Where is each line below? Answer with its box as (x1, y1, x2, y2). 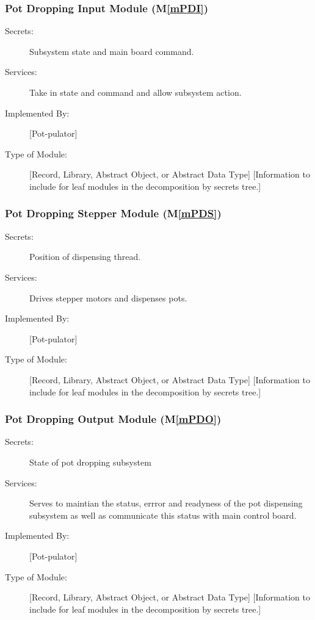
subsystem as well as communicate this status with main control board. (29, 508, 297, 521)
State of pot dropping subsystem (29, 455, 151, 468)
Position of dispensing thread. (29, 250, 141, 263)
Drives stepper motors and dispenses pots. (29, 291, 187, 304)
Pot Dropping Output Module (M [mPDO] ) (5, 411, 222, 427)
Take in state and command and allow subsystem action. (29, 86, 242, 98)
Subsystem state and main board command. (29, 45, 194, 57)
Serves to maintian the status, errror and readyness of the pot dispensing (29, 497, 303, 510)
